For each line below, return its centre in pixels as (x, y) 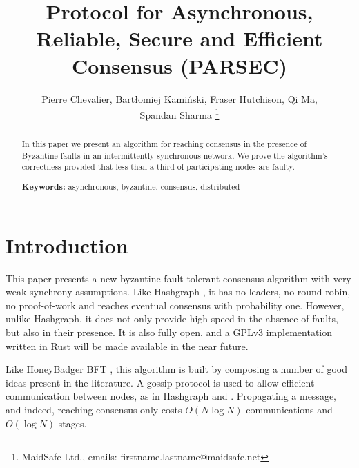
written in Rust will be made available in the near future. (127, 345)
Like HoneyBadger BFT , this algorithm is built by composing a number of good (177, 369)
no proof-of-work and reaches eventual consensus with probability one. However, (175, 305)
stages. (72, 423)
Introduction (67, 245)
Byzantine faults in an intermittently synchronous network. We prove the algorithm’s (175, 155)
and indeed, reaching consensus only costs (94, 409)
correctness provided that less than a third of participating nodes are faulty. (158, 167)
